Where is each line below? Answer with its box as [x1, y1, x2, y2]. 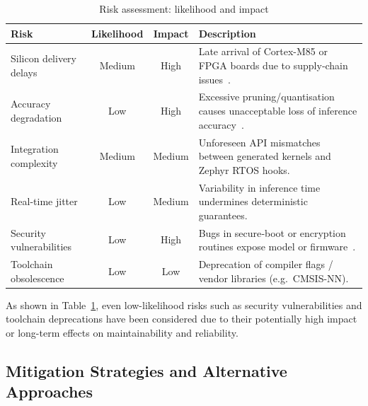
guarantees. [198, 207, 248, 222]
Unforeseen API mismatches [198, 134, 321, 149]
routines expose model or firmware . [198, 239, 356, 254]
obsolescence [11, 270, 64, 285]
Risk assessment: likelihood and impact [99, 1, 269, 16]
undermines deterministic [198, 194, 308, 209]
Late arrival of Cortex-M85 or [198, 44, 328, 59]
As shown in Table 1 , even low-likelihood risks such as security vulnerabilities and [6, 297, 362, 312]
